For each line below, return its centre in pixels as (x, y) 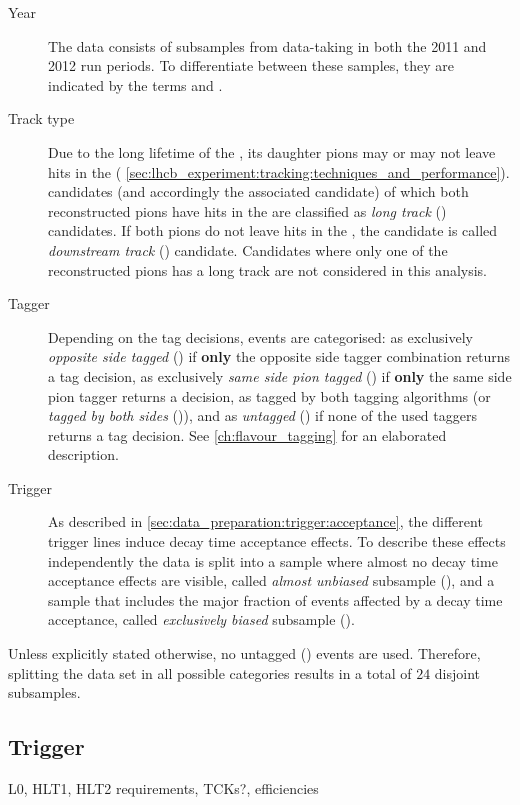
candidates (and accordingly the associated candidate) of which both (258, 191)
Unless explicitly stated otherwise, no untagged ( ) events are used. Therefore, (244, 653)
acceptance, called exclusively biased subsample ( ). (201, 619)
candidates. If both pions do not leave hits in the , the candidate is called (273, 230)
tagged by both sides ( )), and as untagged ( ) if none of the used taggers (262, 415)
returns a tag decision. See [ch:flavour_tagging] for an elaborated (247, 434)
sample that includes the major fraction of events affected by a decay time (275, 599)
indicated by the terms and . (135, 84)
